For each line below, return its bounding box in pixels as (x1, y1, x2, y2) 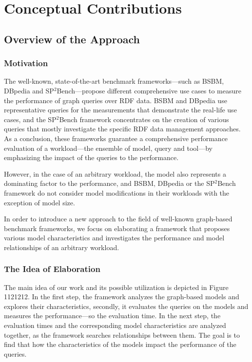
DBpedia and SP (4, 85, 54, 95)
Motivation (4, 57, 48, 69)
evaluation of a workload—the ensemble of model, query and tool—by (4, 143, 213, 153)
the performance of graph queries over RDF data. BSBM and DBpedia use (4, 95, 227, 105)
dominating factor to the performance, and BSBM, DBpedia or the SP (4, 178, 215, 188)
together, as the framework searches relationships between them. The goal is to (4, 329, 240, 340)
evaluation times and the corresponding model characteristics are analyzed (4, 320, 226, 330)
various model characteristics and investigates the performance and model (4, 233, 225, 243)
